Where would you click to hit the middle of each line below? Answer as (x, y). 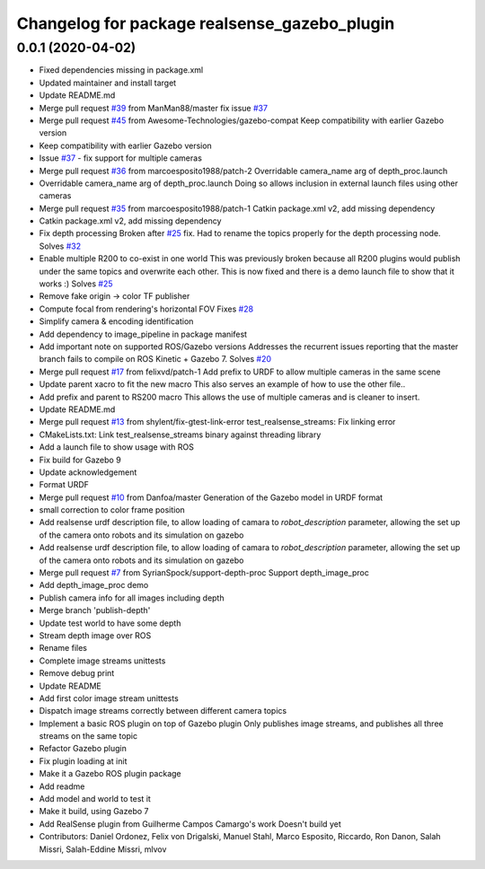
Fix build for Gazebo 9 (80, 460)
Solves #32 (60, 246)
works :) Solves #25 (76, 284)
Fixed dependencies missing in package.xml (121, 70)
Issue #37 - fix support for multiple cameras (120, 158)
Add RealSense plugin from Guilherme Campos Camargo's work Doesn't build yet (190, 824)
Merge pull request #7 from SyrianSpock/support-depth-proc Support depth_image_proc (204, 573)
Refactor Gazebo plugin (83, 749)
